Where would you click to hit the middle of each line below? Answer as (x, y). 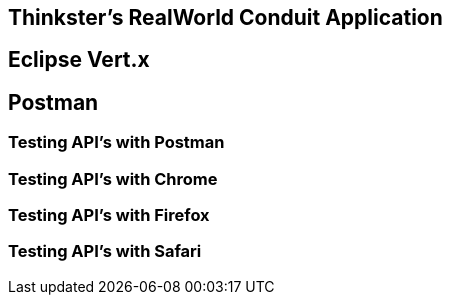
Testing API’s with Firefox (109, 215)
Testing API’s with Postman (116, 142)
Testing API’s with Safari (105, 251)
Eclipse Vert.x (79, 60)
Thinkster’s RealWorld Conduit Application (225, 17)
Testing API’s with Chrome (113, 178)
